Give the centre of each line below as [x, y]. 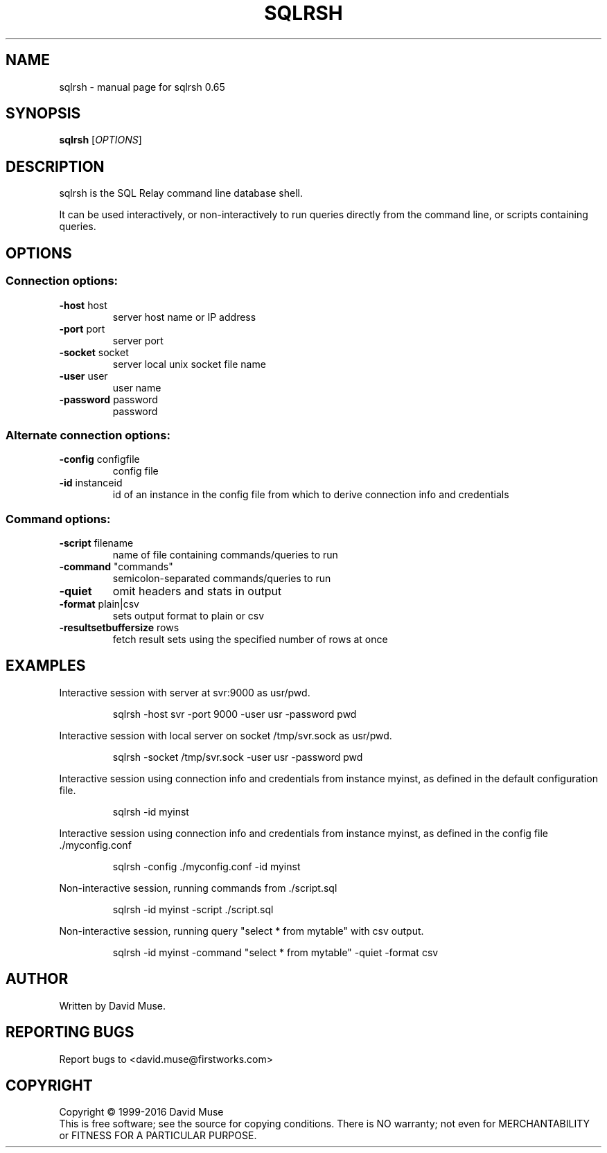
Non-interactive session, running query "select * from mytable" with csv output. [241, 931]
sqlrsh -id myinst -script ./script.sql [193, 909]
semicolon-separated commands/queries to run [222, 578]
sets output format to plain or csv [188, 616]
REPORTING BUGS [70, 1032]
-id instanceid [91, 483]
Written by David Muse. [113, 1005]
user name [137, 387]
